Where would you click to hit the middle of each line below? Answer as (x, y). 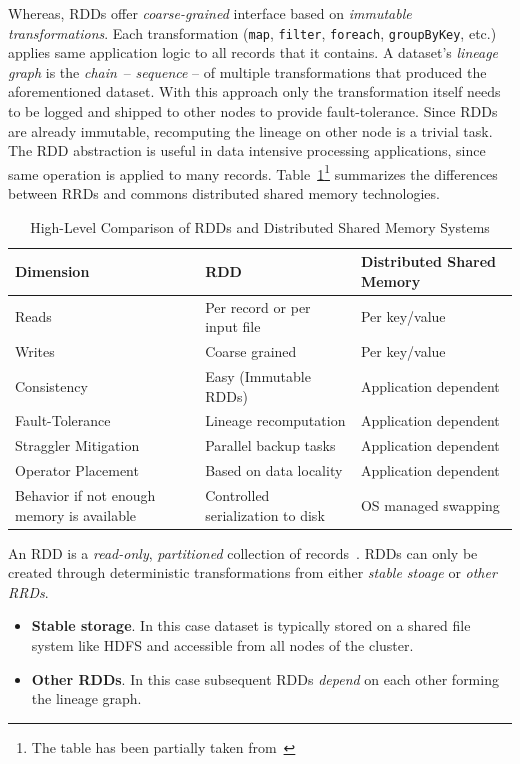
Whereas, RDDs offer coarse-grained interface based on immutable (210, 13)
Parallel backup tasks (270, 445)
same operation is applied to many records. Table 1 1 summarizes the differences (253, 172)
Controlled (237, 494)
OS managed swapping (430, 504)
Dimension (52, 271)
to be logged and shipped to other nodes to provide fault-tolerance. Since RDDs (253, 111)
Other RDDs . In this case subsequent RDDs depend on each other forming (265, 678)
